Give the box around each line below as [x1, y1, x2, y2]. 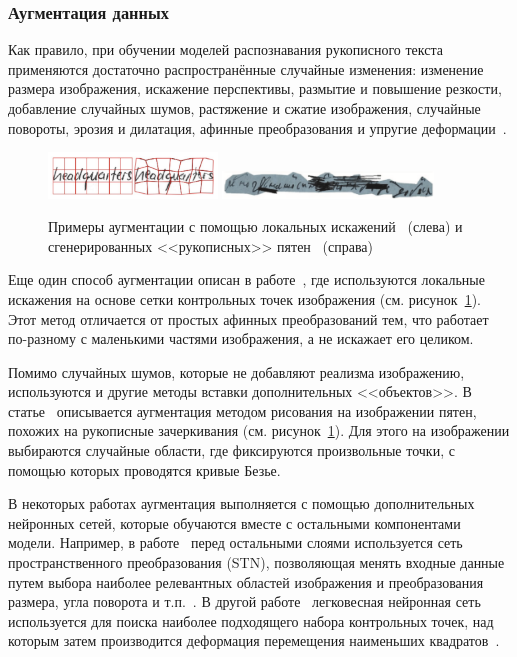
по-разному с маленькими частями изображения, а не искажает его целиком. [8, 328, 474, 349]
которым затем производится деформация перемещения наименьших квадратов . [8, 630, 500, 651]
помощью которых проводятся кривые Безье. [8, 459, 281, 480]
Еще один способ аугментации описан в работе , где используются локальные [8, 269, 485, 290]
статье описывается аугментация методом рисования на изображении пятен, [8, 400, 477, 421]
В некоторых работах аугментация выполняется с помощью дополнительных [8, 493, 475, 514]
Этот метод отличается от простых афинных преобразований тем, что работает [8, 308, 489, 329]
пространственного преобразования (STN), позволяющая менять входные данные [8, 552, 505, 573]
